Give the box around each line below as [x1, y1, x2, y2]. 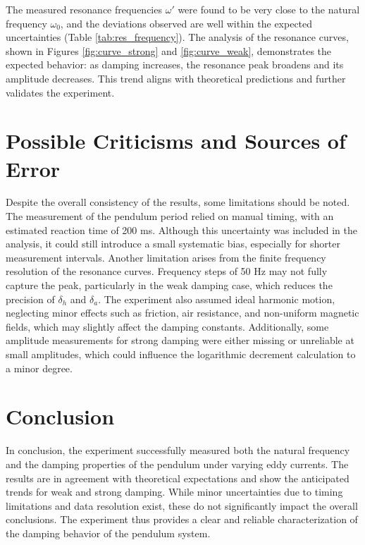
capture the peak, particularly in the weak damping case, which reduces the [6, 278, 333, 293]
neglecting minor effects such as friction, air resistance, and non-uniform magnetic [6, 305, 359, 320]
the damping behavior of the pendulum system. [6, 525, 211, 540]
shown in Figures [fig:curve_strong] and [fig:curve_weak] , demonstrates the [6, 43, 332, 58]
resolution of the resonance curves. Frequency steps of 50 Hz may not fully [6, 264, 328, 278]
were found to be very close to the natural [178, 2, 360, 16]
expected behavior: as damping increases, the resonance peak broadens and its [6, 57, 344, 72]
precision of [6, 291, 55, 306]
